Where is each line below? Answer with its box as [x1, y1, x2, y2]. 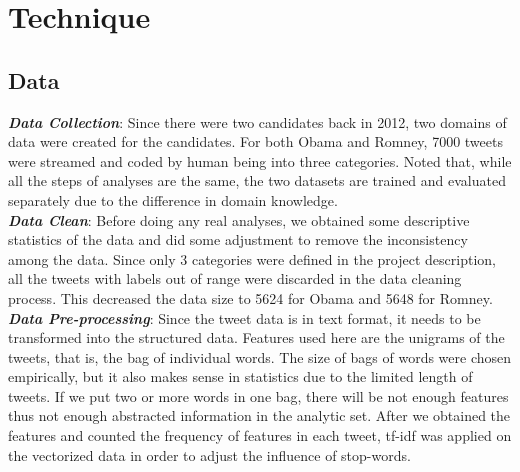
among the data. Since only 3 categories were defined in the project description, [8, 248, 496, 269]
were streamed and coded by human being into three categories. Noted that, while [8, 150, 512, 171]
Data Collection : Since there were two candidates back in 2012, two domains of [8, 111, 507, 132]
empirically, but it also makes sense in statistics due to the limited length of [8, 366, 473, 387]
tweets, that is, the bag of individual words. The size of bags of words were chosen [8, 346, 512, 367]
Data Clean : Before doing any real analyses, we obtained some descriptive [8, 209, 470, 230]
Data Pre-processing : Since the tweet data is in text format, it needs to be [8, 307, 481, 328]
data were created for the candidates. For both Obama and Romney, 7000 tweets [8, 131, 503, 152]
